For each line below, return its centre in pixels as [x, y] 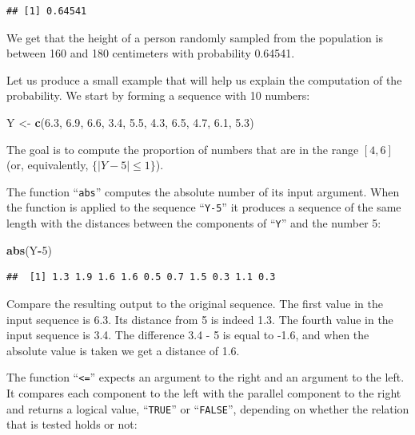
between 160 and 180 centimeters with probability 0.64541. [151, 53]
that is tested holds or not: [72, 424]
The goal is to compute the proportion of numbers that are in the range [183, 149]
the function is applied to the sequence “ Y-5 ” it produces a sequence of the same [204, 207]
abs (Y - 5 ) [29, 249]
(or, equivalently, [48, 165]
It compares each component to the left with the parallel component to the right [204, 392]
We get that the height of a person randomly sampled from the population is [195, 37]
